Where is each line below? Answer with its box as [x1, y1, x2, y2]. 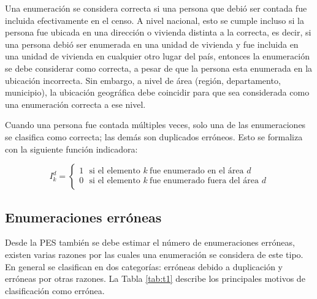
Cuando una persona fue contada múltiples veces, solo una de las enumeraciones [5, 118, 306, 131]
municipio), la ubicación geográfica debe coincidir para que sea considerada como [5, 86, 310, 99]
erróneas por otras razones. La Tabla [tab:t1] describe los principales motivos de [5, 272, 305, 285]
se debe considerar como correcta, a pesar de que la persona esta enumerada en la [5, 61, 313, 74]
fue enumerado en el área [149, 166, 244, 175]
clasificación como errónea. [5, 284, 105, 297]
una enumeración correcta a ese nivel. [5, 97, 146, 110]
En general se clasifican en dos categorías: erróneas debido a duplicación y [5, 260, 283, 273]
